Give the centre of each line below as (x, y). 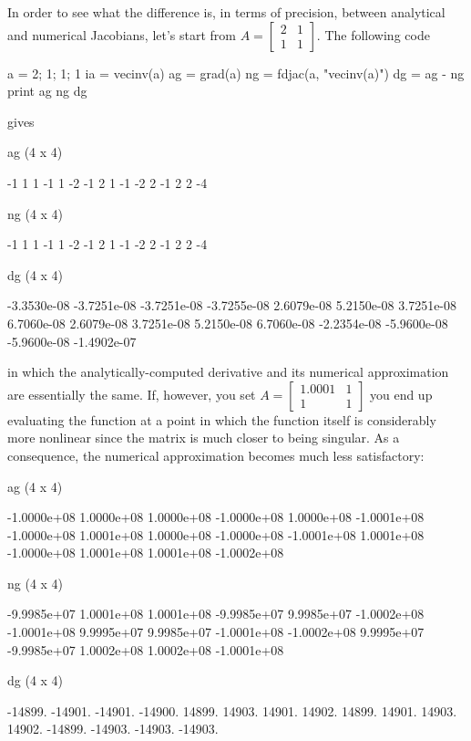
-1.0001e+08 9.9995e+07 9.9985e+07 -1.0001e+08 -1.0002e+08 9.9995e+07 (216, 632)
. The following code (373, 34)
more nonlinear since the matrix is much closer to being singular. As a (204, 438)
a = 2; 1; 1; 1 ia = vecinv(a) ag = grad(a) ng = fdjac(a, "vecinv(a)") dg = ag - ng (236, 73)
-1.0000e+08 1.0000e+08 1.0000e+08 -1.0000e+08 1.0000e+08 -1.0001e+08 (216, 517)
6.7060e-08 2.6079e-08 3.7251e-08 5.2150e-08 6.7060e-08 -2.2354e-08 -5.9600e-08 (228, 323)
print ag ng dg (47, 91)
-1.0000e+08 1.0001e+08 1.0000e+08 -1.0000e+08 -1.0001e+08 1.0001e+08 (216, 534)
